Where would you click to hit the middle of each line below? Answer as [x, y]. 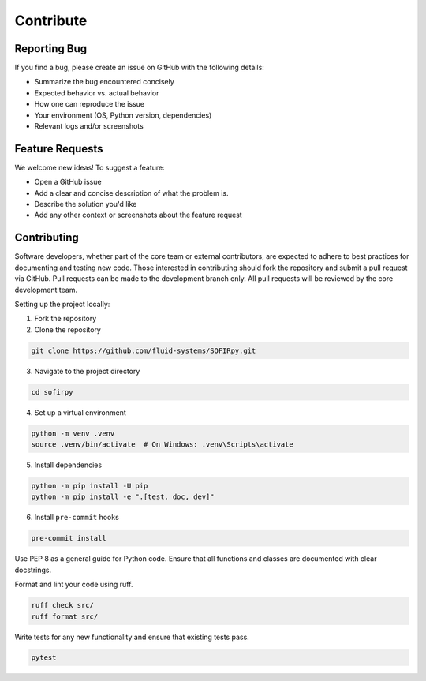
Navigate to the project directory [87, 371]
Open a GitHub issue [68, 182]
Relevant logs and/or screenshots [89, 126]
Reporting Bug [51, 49]
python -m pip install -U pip [90, 486]
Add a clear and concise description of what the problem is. [131, 193]
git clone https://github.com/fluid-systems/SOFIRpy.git [144, 350]
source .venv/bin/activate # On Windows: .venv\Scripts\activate [162, 445]
